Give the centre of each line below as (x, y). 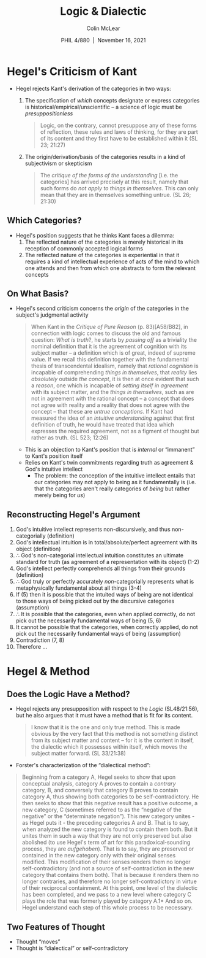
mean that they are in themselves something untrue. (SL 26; (116, 195)
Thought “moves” (38, 941)
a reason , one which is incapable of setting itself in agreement (109, 385)
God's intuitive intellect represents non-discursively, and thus (93, 530)
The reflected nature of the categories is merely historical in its (104, 242)
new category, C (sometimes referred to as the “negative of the (102, 810)
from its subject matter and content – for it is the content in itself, (112, 740)
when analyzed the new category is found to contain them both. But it (110, 829)
